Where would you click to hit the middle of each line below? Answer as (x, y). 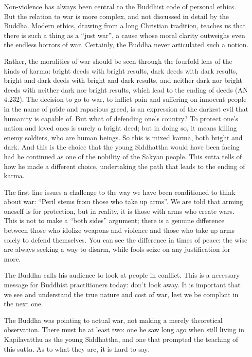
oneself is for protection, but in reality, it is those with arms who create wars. (119, 211)
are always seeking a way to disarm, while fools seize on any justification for (117, 249)
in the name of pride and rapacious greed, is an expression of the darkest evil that (126, 108)
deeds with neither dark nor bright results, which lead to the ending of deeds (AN (126, 89)
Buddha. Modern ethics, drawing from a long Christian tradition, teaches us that (125, 26)
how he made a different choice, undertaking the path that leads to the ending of (125, 166)
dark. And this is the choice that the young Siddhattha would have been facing (122, 147)
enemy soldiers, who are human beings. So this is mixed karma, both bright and (123, 137)
